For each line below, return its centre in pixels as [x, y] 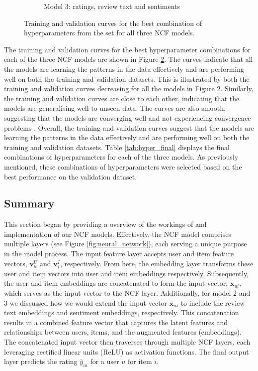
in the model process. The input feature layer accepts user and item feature [119, 254]
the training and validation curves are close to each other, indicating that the [122, 98]
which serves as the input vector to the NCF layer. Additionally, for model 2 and [127, 293]
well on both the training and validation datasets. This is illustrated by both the [127, 79]
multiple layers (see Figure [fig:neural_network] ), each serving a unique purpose [126, 244]
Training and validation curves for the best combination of [113, 23]
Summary [29, 203]
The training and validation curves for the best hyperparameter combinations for [127, 49]
